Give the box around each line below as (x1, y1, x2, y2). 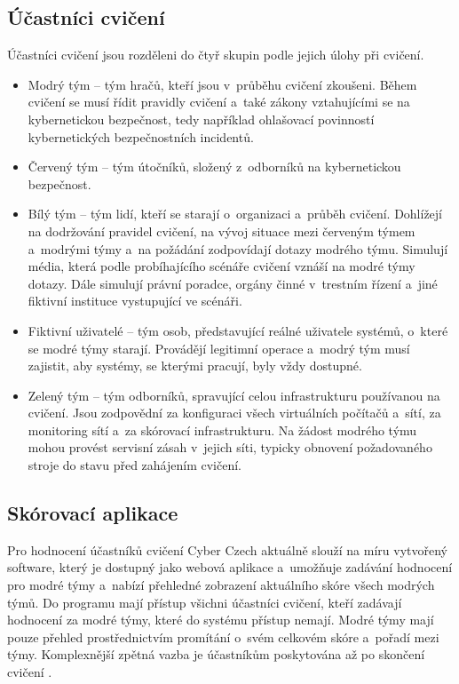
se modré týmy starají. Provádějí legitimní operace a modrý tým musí (28, 338, 410, 357)
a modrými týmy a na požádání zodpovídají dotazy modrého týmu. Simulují (28, 239, 448, 258)
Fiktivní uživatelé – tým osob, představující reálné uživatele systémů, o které (28, 321, 448, 339)
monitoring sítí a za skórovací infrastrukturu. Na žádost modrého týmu (28, 420, 417, 439)
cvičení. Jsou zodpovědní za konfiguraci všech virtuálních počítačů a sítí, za (28, 403, 441, 422)
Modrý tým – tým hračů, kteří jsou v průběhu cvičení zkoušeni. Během (28, 75, 417, 93)
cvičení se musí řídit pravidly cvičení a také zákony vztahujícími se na (28, 92, 410, 111)
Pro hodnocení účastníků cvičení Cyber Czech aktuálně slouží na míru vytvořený (7, 540, 447, 559)
